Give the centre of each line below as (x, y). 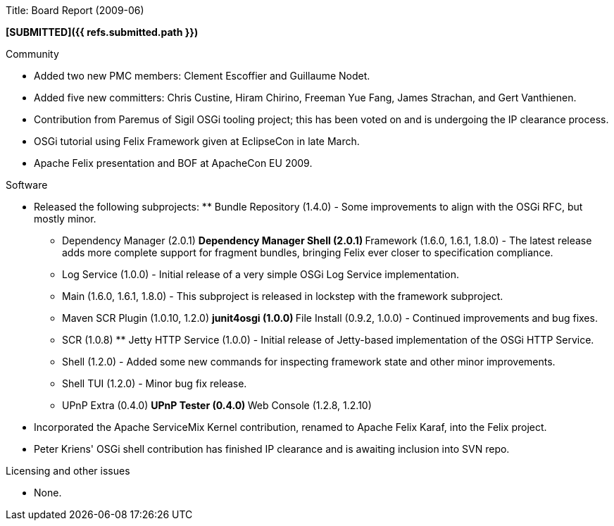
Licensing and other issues (68, 471)
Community (32, 54)
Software (27, 185)
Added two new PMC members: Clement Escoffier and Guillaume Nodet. (202, 76)
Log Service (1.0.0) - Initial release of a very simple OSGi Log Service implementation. (261, 274)
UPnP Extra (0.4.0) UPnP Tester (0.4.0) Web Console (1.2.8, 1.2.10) (217, 405)
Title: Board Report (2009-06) (75, 10)
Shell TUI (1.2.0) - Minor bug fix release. (155, 383)
